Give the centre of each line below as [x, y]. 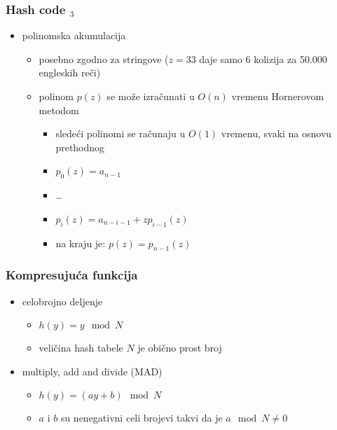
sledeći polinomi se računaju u [121, 133]
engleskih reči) [70, 72]
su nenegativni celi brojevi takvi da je [142, 418]
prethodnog [80, 147]
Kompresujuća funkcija [72, 275]
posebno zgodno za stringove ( [104, 58]
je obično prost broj [180, 348]
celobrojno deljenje [62, 301]
